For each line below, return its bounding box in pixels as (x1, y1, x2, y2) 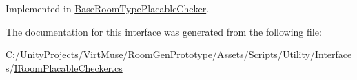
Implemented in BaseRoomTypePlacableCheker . (6, 1, 210, 15)
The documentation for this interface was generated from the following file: (6, 24, 322, 38)
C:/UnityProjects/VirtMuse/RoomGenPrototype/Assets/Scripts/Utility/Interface (6, 47, 352, 62)
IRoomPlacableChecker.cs (14, 60, 123, 75)
